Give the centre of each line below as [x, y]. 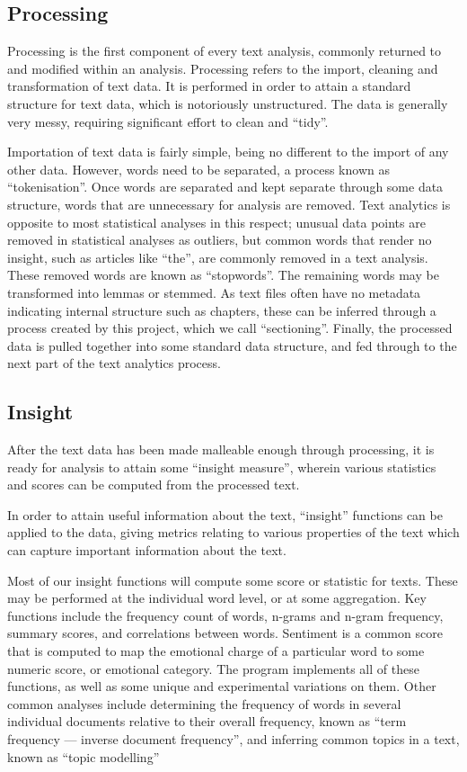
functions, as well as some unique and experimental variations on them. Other [222, 686]
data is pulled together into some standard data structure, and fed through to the [232, 345]
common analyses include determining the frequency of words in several [204, 703]
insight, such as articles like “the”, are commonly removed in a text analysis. [218, 257]
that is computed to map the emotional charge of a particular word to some [216, 651]
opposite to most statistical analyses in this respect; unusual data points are [216, 222]
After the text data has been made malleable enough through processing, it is [221, 449]
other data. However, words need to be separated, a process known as [198, 169]
